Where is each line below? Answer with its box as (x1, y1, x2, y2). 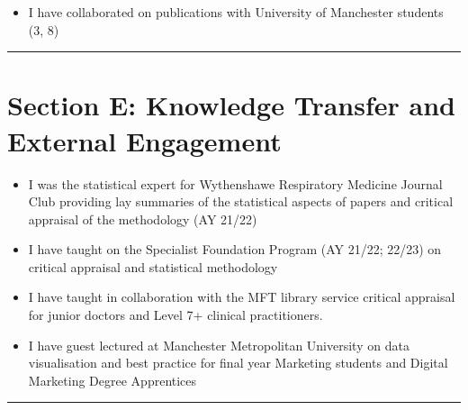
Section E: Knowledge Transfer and (7, 87, 455, 123)
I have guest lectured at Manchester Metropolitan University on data (28, 335, 409, 354)
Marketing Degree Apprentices (28, 370, 197, 389)
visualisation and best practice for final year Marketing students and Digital (28, 353, 448, 372)
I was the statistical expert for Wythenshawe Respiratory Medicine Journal (28, 174, 443, 193)
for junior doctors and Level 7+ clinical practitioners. (28, 305, 323, 324)
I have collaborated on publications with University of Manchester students (28, 3, 444, 21)
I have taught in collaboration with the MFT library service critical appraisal (28, 287, 455, 306)
